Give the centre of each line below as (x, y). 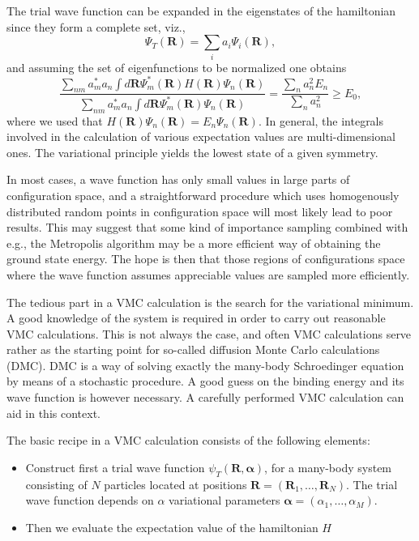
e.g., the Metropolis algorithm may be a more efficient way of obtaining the (194, 243)
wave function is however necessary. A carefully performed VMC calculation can (205, 397)
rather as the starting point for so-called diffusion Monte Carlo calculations (193, 349)
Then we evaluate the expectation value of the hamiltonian (172, 527)
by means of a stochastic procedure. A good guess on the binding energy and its (205, 381)
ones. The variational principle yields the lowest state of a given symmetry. (192, 152)
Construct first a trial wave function (115, 467)
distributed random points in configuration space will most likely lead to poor (200, 211)
